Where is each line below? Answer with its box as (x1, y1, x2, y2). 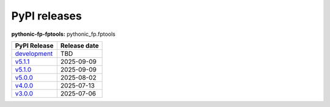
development (15, 49, 53, 58)
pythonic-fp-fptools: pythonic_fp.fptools (11, 30, 116, 38)
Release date (60, 41, 99, 50)
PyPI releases (11, 9, 82, 22)
